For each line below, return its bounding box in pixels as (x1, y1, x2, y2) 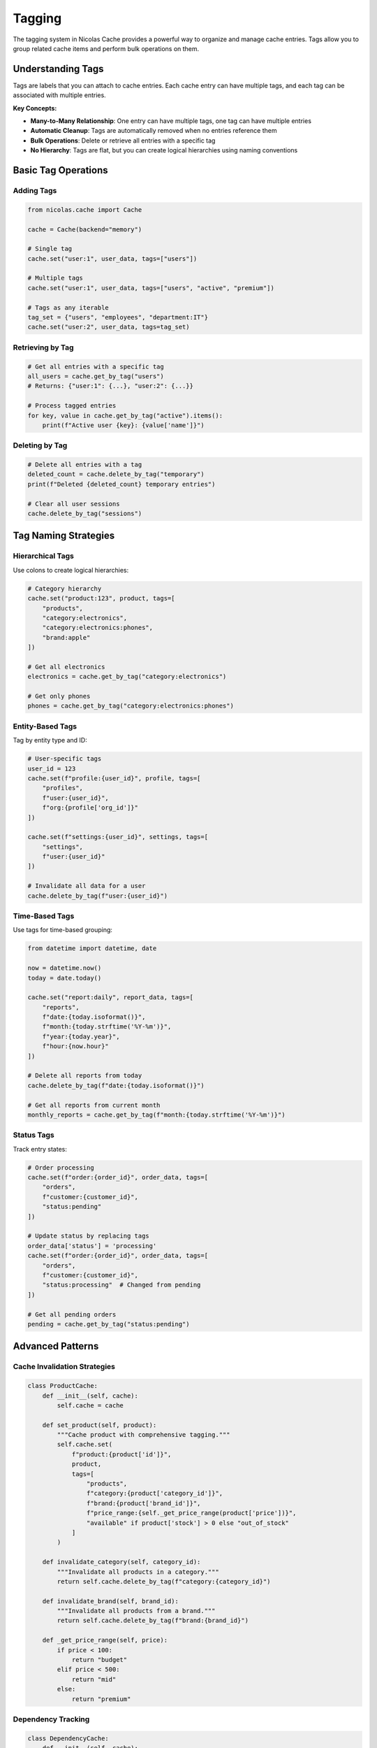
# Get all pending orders (27, 1310, 117, 1318)
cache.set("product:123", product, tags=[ (27, 594, 175, 603)
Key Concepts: (13, 103, 57, 112)
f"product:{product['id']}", (71, 1450, 172, 1458)
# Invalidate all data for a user (27, 882, 146, 890)
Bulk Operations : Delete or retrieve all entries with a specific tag (30, 136, 216, 145)
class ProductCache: (27, 1382, 98, 1390)
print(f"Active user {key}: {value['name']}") (42, 421, 205, 429)
